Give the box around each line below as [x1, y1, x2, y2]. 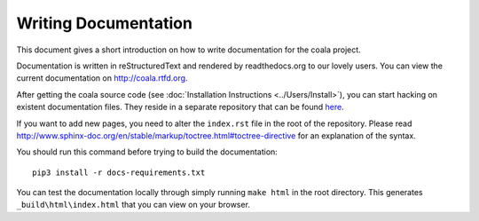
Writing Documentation [16, 13, 192, 33]
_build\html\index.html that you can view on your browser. [16, 200, 250, 210]
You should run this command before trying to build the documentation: [16, 146, 279, 157]
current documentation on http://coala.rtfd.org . [16, 73, 188, 83]
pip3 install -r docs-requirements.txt [32, 167, 206, 178]
